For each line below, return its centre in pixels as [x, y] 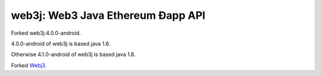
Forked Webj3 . [29, 65]
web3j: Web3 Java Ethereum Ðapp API [108, 15]
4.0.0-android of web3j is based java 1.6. [61, 44]
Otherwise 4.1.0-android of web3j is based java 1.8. [73, 54]
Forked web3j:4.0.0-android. [46, 33]
